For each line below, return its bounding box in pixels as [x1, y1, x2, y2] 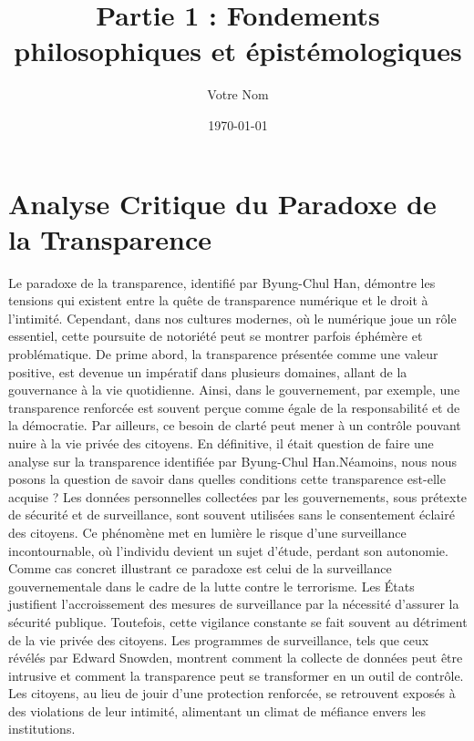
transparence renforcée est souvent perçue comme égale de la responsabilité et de [8, 397, 460, 417]
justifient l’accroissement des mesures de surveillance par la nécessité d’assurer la [8, 594, 459, 613]
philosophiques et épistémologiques [14, 32, 462, 69]
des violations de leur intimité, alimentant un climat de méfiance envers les [8, 701, 427, 720]
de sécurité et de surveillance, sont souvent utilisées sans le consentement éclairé [8, 505, 455, 524]
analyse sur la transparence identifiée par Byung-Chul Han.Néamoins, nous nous [8, 451, 457, 470]
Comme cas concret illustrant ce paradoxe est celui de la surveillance [8, 559, 392, 578]
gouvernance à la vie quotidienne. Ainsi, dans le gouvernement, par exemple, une [8, 380, 460, 399]
